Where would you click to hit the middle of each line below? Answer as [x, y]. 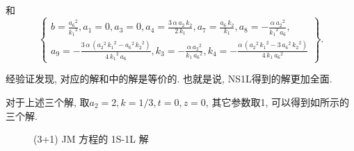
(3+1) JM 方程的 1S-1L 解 [91, 139]
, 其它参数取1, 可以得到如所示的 [277, 101]
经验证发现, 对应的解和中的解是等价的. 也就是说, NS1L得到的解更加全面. [169, 79]
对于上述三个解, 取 [48, 101]
